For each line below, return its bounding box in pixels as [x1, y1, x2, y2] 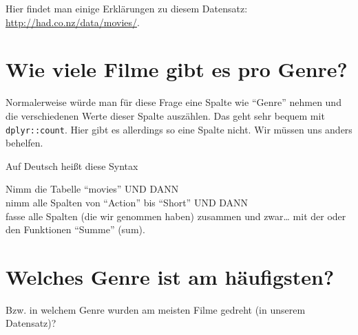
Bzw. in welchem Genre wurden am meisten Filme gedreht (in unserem [6, 302, 306, 316]
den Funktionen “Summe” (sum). [6, 222, 145, 237]
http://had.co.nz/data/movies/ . [6, 14, 140, 29]
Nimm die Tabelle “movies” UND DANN [6, 182, 179, 196]
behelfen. [6, 136, 43, 150]
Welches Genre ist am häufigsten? [6, 262, 335, 290]
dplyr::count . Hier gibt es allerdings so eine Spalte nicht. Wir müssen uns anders [6, 122, 352, 136]
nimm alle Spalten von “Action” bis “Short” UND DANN [6, 195, 249, 209]
